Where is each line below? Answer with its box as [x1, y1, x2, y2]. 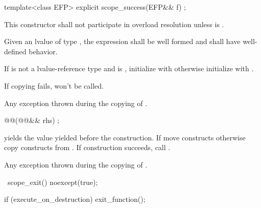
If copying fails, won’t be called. [4, 80, 104, 91]
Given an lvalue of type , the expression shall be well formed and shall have [4, 36, 241, 47]
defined [4, 46, 27, 56]
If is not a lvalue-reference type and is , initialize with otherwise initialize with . [4, 63, 254, 74]
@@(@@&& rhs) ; [4, 115, 60, 126]
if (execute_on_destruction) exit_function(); [4, 194, 146, 204]
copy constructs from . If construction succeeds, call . [4, 142, 171, 153]
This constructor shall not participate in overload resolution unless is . [4, 18, 224, 29]
